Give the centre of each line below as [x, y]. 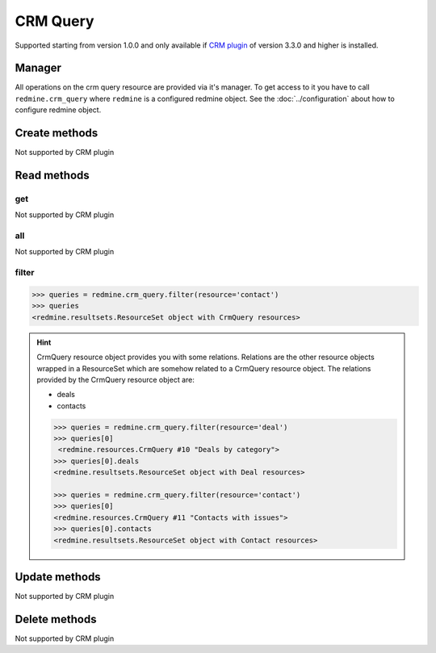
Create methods [57, 133]
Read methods [52, 175]
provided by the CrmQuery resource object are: [116, 379]
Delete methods [56, 619]
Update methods [58, 577]
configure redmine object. [58, 110]
